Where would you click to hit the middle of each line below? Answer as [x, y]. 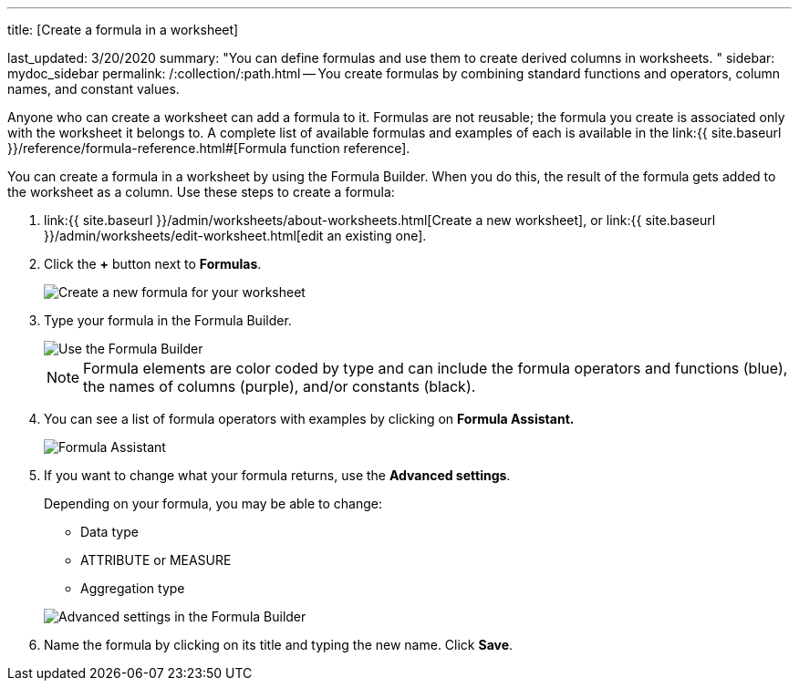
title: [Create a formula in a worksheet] [123, 30]
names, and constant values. [93, 89]
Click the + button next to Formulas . [153, 264]
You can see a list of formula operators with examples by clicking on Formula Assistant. [309, 419]
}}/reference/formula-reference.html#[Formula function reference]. [209, 148]
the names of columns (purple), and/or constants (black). [280, 386]
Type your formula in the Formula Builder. [168, 320]
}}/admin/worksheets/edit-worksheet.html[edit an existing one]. [235, 236]
